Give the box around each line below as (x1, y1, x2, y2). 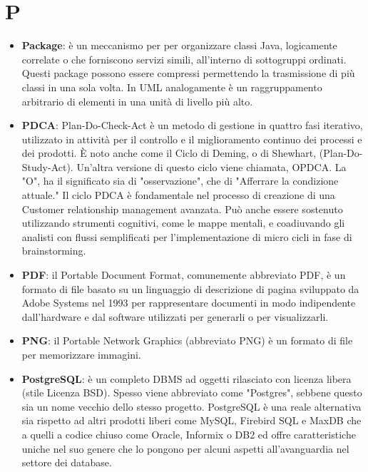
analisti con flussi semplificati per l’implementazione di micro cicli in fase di (21, 229, 352, 244)
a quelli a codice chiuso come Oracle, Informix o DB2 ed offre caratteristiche (21, 426, 356, 441)
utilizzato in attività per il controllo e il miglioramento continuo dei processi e (21, 131, 362, 146)
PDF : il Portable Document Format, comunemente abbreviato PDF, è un (21, 267, 346, 282)
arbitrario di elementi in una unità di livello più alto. (21, 93, 253, 108)
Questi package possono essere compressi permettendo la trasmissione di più (21, 66, 355, 81)
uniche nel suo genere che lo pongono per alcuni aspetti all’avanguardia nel (21, 441, 349, 456)
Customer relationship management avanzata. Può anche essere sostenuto (21, 201, 343, 216)
